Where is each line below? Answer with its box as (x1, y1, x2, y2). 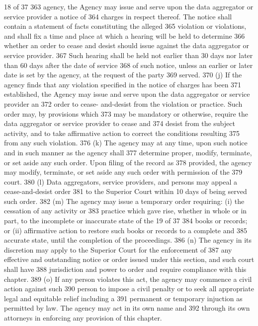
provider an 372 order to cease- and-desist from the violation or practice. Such (4, 98, 243, 109)
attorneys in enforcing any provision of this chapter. (4, 313, 162, 323)
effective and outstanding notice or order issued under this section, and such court (4, 254, 255, 264)
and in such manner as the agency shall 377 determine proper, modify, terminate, (4, 147, 252, 157)
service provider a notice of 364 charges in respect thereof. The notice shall (4, 11, 232, 21)
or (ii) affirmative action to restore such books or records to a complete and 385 (4, 225, 247, 235)
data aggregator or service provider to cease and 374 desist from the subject (4, 118, 235, 129)
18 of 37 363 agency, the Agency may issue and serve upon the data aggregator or (4, 1, 254, 11)
